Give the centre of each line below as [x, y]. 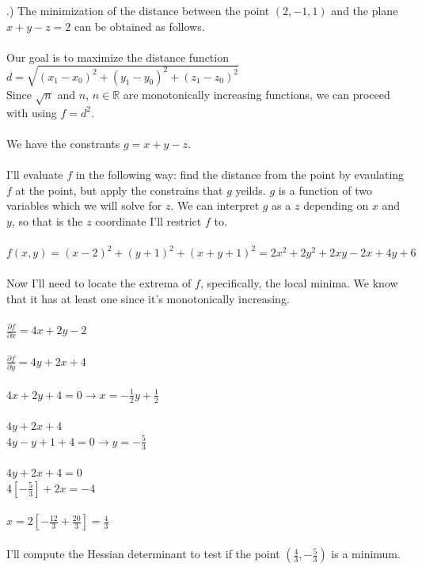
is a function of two [325, 190]
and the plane [365, 10]
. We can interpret [215, 205]
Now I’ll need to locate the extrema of [99, 283]
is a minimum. [366, 554]
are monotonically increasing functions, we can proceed [257, 94]
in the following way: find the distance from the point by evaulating [240, 175]
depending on [336, 205]
